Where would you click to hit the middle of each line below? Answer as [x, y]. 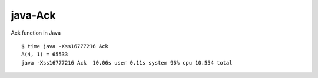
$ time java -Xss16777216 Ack [65, 46]
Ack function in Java [36, 33]
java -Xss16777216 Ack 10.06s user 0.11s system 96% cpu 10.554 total [127, 62]
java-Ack [33, 15]
